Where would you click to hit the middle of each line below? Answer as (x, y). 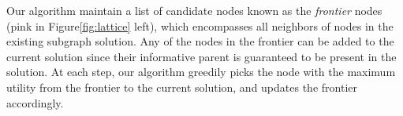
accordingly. (35, 102)
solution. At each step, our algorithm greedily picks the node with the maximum (201, 72)
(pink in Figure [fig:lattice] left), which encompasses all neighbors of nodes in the (200, 25)
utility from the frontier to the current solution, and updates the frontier (182, 87)
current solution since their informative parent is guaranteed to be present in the (201, 56)
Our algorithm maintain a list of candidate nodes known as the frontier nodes (194, 10)
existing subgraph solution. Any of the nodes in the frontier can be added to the (200, 41)
